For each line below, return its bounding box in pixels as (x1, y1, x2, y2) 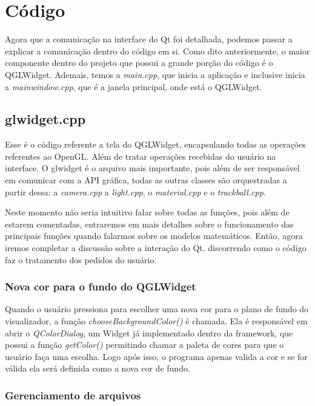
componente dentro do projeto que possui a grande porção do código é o (5, 56, 273, 69)
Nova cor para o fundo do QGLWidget (5, 279, 196, 294)
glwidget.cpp (5, 110, 86, 128)
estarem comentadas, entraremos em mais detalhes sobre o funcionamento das (5, 217, 294, 230)
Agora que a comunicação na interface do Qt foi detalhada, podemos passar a (5, 33, 293, 45)
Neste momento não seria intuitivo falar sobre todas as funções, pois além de (5, 206, 290, 218)
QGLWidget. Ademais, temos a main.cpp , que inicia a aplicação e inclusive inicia (5, 68, 305, 80)
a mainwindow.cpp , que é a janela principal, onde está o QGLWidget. (5, 80, 262, 93)
